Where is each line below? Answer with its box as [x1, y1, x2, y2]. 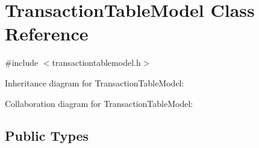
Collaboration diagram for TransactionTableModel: [5, 97, 193, 109]
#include [5, 56, 39, 69]
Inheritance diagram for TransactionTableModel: [5, 76, 184, 89]
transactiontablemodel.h [52, 56, 141, 69]
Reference [5, 21, 89, 46]
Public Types [5, 126, 89, 145]
